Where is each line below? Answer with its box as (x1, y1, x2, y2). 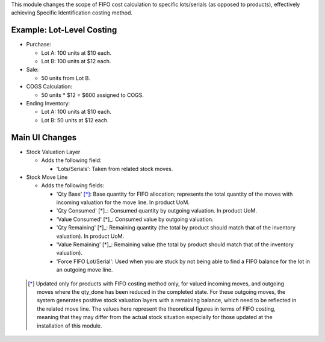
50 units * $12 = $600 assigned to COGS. (41, 91, 144, 99)
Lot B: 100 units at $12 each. (41, 58, 111, 65)
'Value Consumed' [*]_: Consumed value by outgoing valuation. (56, 216, 214, 223)
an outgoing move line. (56, 266, 113, 273)
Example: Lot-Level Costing (11, 25, 117, 36)
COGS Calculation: (26, 83, 72, 90)
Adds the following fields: (41, 182, 105, 189)
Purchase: (26, 41, 51, 48)
